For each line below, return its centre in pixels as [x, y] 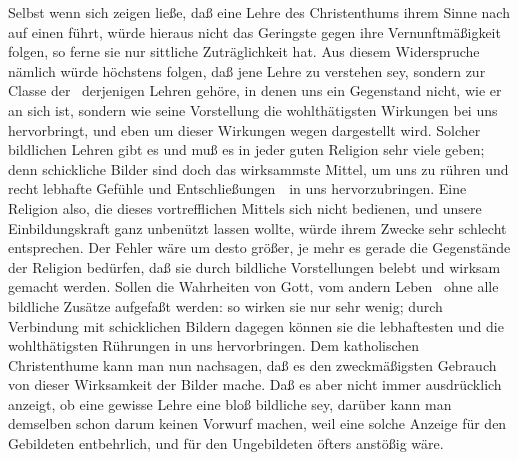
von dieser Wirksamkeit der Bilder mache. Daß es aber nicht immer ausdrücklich [255, 384]
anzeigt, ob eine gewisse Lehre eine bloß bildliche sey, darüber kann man [230, 403]
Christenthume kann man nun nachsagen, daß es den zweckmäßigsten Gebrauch [252, 364]
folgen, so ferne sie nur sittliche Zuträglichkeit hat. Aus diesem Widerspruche [244, 51]
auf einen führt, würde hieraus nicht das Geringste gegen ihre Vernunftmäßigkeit [254, 31]
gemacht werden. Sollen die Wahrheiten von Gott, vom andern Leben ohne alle [253, 286]
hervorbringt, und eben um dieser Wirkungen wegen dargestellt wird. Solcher [244, 129]
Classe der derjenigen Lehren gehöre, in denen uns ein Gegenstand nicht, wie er [255, 90]
